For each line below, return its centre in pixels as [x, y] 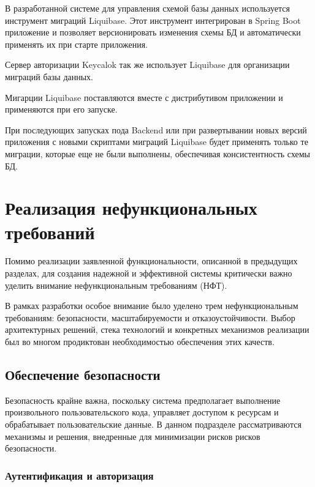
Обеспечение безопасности [83, 374]
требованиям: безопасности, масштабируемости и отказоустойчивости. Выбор [150, 317]
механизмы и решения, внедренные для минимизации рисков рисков [133, 436]
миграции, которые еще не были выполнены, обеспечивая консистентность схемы [158, 153]
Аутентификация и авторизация [79, 475]
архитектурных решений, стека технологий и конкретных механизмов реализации [157, 329]
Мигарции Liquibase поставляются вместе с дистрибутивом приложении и [144, 97]
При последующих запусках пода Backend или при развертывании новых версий [156, 129]
